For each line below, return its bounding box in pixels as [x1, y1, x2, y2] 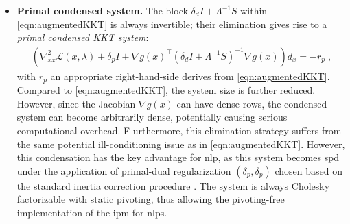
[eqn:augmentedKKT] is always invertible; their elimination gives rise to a [16, 16, 327, 31]
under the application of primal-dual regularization [16, 163, 231, 177]
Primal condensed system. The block [16, 3, 188, 17]
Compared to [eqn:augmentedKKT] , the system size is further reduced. [16, 83, 316, 97]
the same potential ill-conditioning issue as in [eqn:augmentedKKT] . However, [16, 136, 345, 151]
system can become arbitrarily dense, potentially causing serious [16, 110, 288, 124]
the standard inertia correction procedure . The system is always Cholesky [16, 178, 330, 192]
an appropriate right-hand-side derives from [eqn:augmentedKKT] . [50, 69, 330, 83]
